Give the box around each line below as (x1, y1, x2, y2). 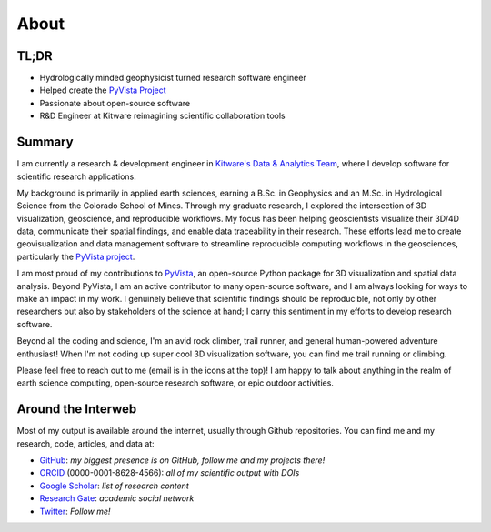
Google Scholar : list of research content (39, 480, 190, 491)
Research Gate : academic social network (39, 493, 195, 504)
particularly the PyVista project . (16, 251, 135, 262)
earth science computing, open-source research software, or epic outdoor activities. (16, 377, 334, 388)
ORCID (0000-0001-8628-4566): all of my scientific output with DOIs (39, 467, 300, 478)
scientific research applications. (16, 171, 136, 182)
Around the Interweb (16, 401, 137, 417)
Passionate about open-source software (39, 97, 191, 108)
